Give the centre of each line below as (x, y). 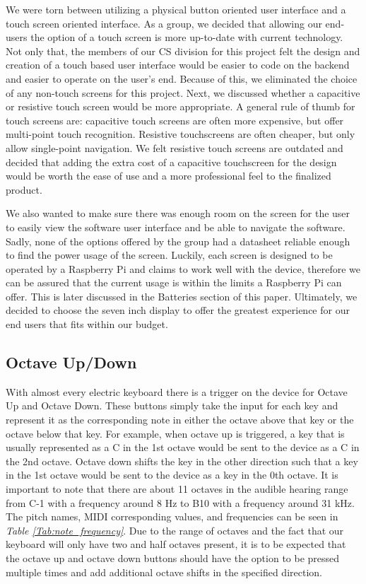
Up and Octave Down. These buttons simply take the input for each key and (172, 405)
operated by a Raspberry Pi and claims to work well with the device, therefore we (183, 268)
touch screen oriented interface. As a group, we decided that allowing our (164, 23)
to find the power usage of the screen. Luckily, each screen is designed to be (169, 255)
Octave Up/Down (71, 362)
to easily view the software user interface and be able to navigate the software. (176, 227)
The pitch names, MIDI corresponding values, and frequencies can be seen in (172, 516)
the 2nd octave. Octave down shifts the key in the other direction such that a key (182, 461)
